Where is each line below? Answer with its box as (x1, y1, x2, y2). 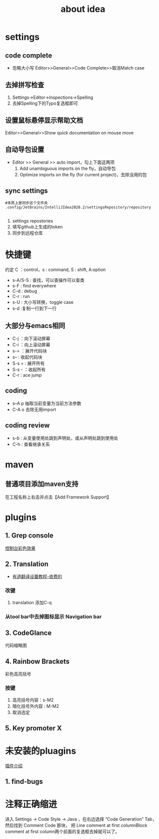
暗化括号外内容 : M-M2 (12, 703, 59, 709)
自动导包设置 (5, 145, 44, 154)
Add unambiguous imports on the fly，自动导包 (19, 165, 116, 172)
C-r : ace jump (12, 372, 42, 378)
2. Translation (5, 560, 48, 568)
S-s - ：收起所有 (12, 366, 46, 372)
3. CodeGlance (5, 629, 52, 637)
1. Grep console (5, 531, 54, 540)
